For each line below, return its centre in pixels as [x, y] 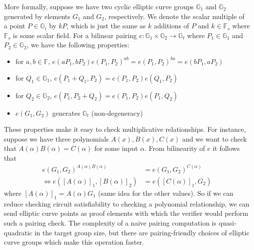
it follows [226, 148]
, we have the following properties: [78, 45]
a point [15, 26]
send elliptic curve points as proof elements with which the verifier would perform [126, 213]
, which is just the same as [106, 26]
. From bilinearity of [175, 148]
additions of [171, 26]
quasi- [227, 223]
